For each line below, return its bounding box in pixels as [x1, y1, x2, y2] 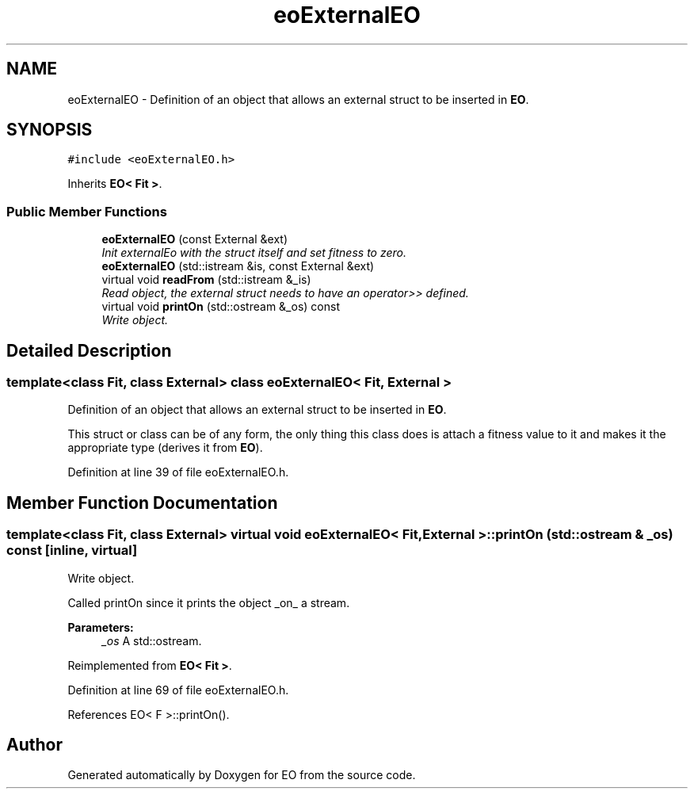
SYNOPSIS [6, 120, 93, 140]
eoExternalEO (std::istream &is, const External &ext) [101, 259, 375, 273]
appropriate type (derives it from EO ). [67, 441, 263, 455]
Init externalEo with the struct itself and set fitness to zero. [101, 246, 406, 260]
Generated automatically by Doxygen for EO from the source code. [67, 768, 416, 782]
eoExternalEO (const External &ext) [101, 232, 288, 247]
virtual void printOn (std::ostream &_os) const [101, 300, 340, 314]
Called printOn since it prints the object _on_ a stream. [67, 595, 350, 610]
